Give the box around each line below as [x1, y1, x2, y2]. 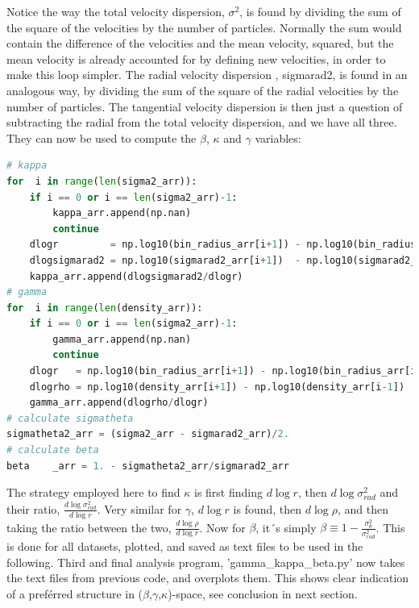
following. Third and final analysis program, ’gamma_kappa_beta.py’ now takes [6, 553, 405, 570]
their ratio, [6, 500, 60, 517]
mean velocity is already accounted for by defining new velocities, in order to [6, 50, 386, 67]
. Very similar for [97, 500, 182, 517]
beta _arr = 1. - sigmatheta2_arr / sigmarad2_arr [6, 460, 289, 472]
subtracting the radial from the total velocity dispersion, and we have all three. [6, 114, 397, 131]
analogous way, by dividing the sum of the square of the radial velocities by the [6, 81, 399, 98]
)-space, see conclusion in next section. [168, 585, 358, 602]
